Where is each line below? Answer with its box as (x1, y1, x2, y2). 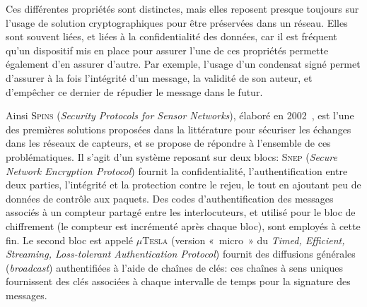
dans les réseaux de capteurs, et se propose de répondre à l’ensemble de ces (6, 136, 331, 150)
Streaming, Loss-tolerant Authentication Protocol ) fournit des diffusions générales (6, 246, 356, 261)
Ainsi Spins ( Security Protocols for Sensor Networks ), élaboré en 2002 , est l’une (6, 108, 354, 123)
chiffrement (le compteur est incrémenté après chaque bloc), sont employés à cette (6, 218, 361, 233)
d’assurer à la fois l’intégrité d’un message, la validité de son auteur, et (6, 70, 313, 85)
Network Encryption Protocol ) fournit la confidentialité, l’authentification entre (6, 163, 348, 178)
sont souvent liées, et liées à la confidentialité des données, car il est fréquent (6, 29, 337, 44)
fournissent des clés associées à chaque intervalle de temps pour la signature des (6, 274, 351, 289)
